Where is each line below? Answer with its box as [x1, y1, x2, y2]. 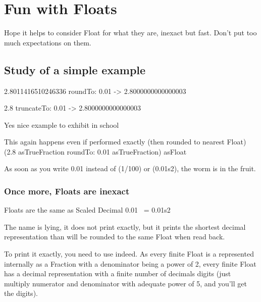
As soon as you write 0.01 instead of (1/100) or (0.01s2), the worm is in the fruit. [4, 163, 256, 174]
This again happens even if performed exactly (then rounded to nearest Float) [4, 136, 246, 147]
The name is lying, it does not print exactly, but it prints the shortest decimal [4, 221, 246, 232]
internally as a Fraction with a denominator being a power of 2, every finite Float [4, 258, 256, 269]
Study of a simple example [4, 62, 146, 77]
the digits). [4, 288, 38, 298]
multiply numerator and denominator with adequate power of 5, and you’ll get [4, 278, 247, 288]
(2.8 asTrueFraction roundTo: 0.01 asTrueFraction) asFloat [4, 146, 187, 157]
